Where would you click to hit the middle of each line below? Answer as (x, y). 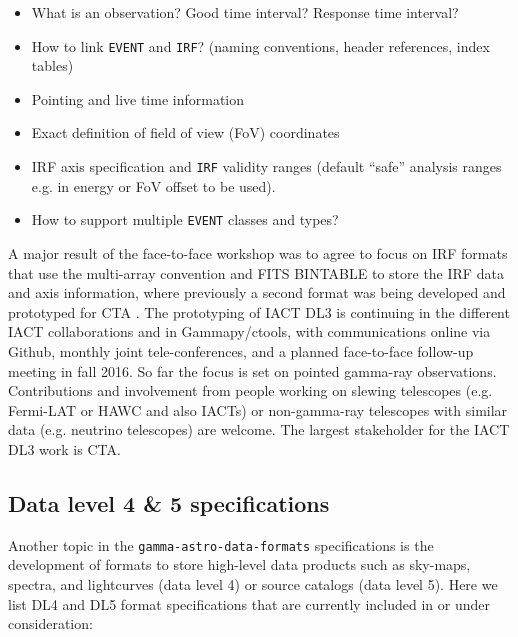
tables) (52, 65)
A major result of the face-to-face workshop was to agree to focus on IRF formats (258, 252)
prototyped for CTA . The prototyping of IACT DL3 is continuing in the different (259, 311)
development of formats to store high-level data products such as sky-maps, (239, 564)
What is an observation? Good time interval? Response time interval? (245, 12)
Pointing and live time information (138, 98)
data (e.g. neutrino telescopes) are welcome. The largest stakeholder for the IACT (259, 429)
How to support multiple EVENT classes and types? (185, 219)
